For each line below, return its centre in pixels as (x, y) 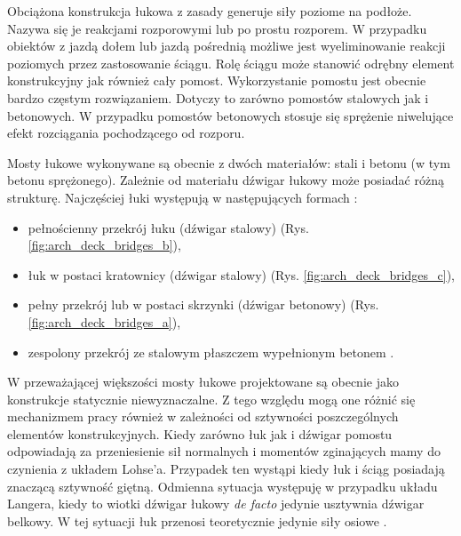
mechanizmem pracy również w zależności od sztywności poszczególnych (203, 416)
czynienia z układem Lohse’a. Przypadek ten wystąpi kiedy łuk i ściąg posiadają (226, 469)
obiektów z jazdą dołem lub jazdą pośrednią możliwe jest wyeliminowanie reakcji (227, 46)
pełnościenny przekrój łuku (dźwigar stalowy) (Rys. (168, 227)
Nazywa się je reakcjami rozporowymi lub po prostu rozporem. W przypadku (217, 28)
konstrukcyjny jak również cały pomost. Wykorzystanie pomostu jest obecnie (217, 80)
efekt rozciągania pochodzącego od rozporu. (126, 133)
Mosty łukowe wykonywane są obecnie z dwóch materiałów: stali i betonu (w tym (229, 162)
